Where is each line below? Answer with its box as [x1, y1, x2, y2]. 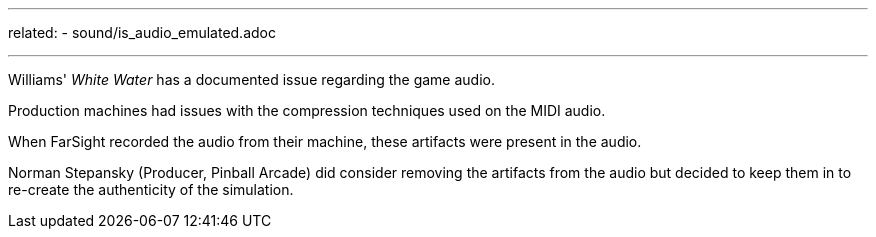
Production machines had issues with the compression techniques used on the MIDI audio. [8, 102, 606, 119]
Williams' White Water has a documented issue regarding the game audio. [8, 71, 495, 88]
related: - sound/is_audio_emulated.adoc [8, 24, 276, 41]
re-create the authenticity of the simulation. [8, 181, 294, 198]
